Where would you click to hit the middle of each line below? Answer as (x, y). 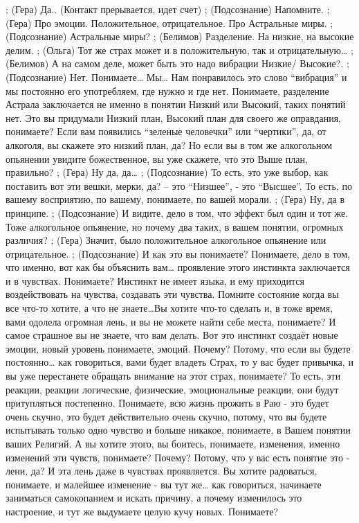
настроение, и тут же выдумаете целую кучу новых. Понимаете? (142, 511)
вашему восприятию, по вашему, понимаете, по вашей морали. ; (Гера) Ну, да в (175, 199)
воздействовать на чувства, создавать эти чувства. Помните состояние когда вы (172, 294)
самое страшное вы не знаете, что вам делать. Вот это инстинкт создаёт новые (172, 335)
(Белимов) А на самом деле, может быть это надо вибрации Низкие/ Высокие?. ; (177, 63)
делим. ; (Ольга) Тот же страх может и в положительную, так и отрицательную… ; (179, 50)
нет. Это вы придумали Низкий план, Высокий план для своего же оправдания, (173, 117)
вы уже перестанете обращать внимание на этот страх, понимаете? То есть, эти (173, 376)
